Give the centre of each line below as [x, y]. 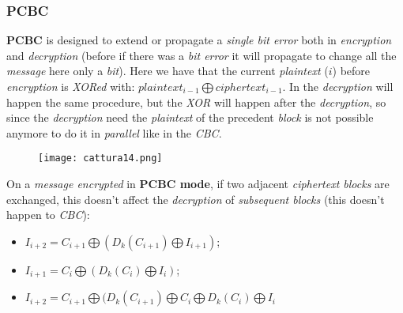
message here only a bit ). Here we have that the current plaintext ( [168, 71]
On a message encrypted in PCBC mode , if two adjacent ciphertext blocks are [198, 184]
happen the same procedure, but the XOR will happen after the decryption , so [196, 102]
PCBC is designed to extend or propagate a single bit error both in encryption [199, 40]
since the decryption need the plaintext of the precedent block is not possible [190, 117]
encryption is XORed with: [71, 86]
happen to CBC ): [48, 215]
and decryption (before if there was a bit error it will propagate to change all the [201, 55]
